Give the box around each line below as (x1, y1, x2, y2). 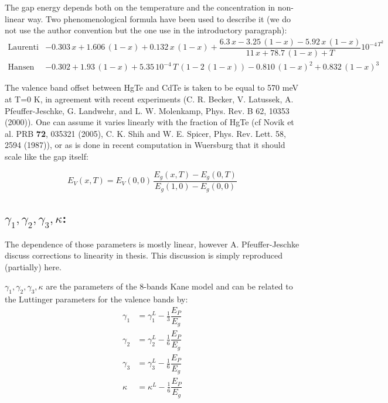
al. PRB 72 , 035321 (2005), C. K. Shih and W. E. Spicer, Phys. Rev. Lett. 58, (5, 127, 286, 139)
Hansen (8, 63, 35, 72)
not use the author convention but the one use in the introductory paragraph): (5, 24, 287, 36)
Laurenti (8, 43, 39, 52)
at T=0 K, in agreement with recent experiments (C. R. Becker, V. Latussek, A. (5, 93, 294, 105)
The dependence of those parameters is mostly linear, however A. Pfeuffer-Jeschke (5, 237, 299, 250)
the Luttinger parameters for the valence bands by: (5, 293, 188, 305)
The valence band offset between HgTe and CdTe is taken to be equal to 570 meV (5, 81, 298, 94)
